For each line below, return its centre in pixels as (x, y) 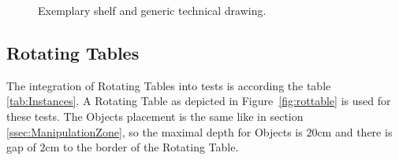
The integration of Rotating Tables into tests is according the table (169, 85)
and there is (364, 131)
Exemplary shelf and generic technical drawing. (152, 10)
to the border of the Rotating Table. (151, 147)
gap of (21, 147)
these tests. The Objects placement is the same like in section (155, 116)
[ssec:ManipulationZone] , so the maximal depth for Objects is (155, 131)
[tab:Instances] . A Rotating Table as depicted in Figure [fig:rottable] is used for (199, 101)
